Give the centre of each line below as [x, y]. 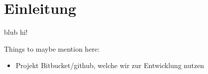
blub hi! [16, 32]
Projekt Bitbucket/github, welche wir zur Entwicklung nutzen [110, 65]
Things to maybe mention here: [52, 48]
